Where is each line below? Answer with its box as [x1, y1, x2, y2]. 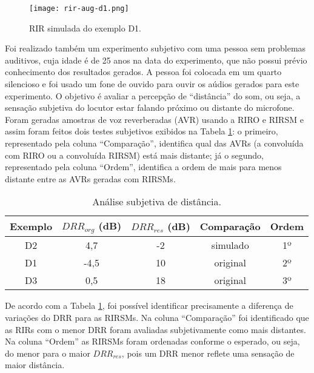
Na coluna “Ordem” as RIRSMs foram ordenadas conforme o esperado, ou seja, [5, 335, 300, 348]
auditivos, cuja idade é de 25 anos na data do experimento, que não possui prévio [5, 53, 307, 66]
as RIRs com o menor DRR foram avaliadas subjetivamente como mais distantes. [5, 323, 306, 335]
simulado [211, 238, 249, 253]
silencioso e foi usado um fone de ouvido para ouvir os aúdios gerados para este [5, 78, 299, 90]
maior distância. [5, 358, 65, 371]
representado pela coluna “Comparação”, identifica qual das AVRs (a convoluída [5, 137, 304, 149]
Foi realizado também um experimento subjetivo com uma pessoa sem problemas [5, 42, 306, 54]
